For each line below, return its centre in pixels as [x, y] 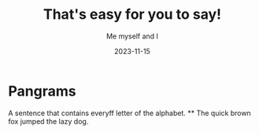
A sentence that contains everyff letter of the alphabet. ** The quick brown [130, 113]
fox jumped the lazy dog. [48, 121]
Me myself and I [132, 36]
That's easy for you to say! [132, 14]
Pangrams [42, 91]
